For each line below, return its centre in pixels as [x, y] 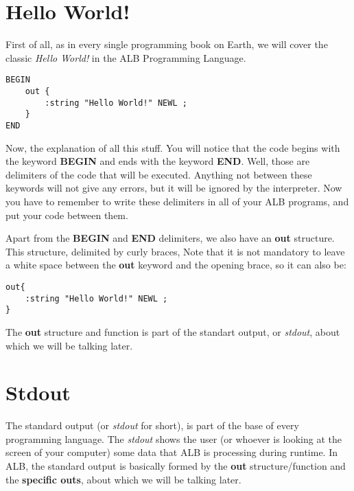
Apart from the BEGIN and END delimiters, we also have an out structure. [170, 238]
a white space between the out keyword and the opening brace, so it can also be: [176, 265]
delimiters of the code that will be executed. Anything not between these [159, 174]
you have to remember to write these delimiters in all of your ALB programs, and [177, 201]
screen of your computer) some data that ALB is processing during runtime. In [172, 452]
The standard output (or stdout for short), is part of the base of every [152, 425]
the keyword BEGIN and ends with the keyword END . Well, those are [158, 161]
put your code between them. [67, 215]
